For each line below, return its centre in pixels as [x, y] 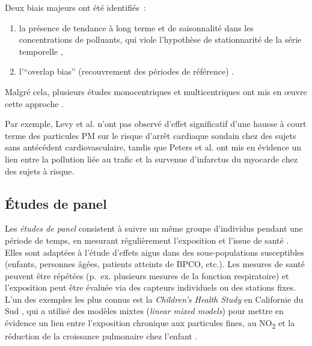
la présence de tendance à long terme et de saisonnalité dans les [136, 27]
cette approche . [35, 103]
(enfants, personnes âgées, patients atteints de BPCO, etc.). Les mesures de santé [155, 264]
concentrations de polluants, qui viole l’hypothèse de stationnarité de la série [160, 39]
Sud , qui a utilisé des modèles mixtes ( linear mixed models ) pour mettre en [144, 311]
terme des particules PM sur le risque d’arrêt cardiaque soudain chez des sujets [151, 135]
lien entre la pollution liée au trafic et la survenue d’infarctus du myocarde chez [151, 159]
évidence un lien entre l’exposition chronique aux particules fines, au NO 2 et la [150, 323]
